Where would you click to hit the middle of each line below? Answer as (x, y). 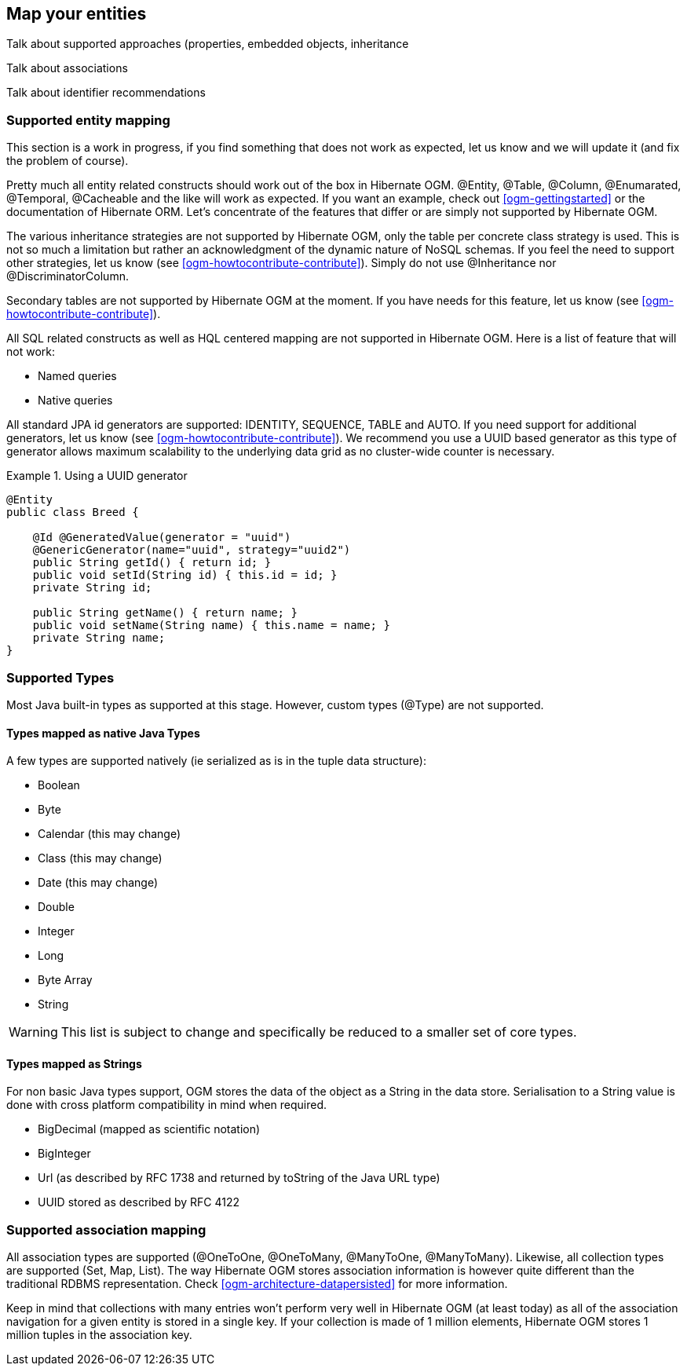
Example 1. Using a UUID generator (97, 476)
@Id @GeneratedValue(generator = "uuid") (162, 538)
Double (56, 907)
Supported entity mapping (88, 120)
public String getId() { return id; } (152, 563)
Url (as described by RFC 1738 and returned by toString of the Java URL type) (239, 1178)
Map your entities (77, 14)
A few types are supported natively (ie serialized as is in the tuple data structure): (217, 761)
